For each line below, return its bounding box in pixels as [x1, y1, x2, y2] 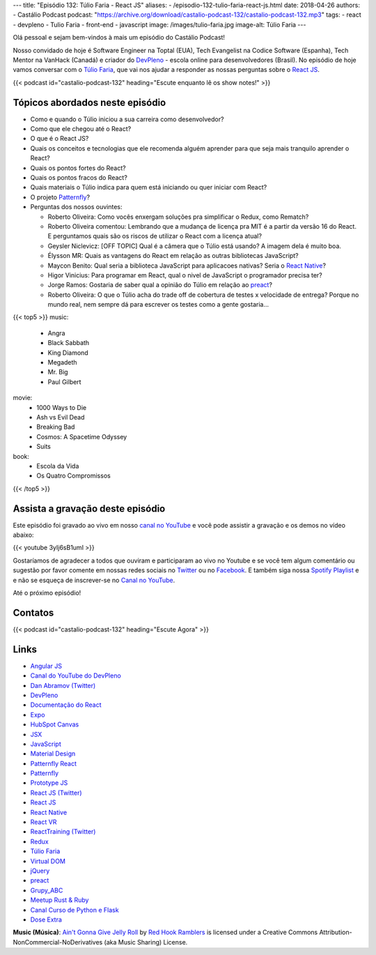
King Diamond [47, 349, 88, 357]
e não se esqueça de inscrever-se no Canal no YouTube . [13, 576, 175, 584]
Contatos [13, 606, 54, 618]
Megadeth [47, 358, 77, 367]
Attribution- [319, 928, 352, 937]
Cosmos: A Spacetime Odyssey [36, 432, 127, 441]
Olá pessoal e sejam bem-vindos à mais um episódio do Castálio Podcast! [13, 33, 226, 42]
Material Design [30, 749, 76, 758]
